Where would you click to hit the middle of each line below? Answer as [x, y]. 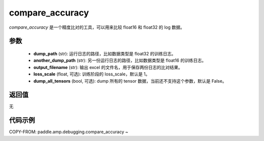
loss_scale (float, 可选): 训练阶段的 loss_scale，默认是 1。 [92, 74]
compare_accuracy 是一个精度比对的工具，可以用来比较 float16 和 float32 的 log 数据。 [97, 27]
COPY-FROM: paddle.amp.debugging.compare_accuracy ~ [69, 132]
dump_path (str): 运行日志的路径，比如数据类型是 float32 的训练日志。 [105, 53]
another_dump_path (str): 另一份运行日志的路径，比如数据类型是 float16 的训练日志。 [120, 60]
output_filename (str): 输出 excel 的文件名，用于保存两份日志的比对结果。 [108, 67]
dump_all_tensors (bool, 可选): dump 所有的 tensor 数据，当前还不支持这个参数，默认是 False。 [130, 81]
